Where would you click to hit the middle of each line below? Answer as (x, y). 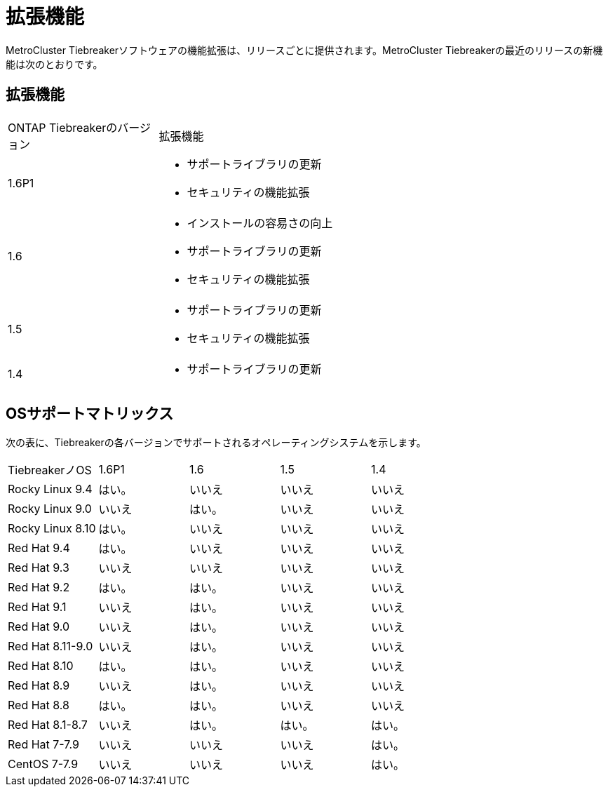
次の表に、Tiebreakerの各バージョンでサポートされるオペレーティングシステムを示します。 (216, 443)
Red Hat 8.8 (39, 705)
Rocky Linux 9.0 (50, 509)
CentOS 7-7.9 (43, 764)
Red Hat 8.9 (39, 686)
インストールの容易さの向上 (260, 223)
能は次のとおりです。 (54, 64)
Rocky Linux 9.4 (50, 489)
